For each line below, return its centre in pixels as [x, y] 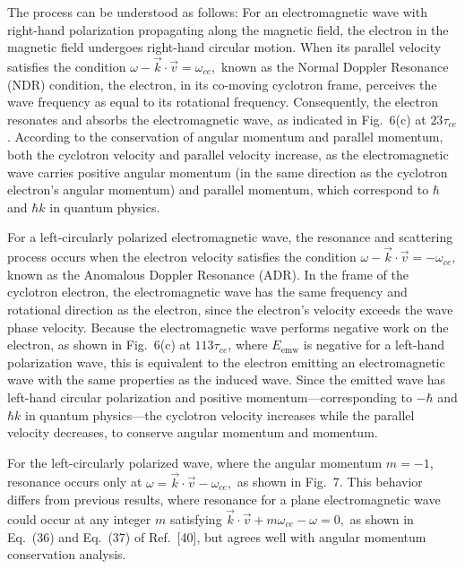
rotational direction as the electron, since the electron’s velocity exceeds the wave [230, 309]
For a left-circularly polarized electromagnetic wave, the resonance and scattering [230, 237]
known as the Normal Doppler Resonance [335, 66]
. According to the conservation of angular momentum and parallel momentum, [225, 137]
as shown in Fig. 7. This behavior [330, 482]
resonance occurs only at [75, 482]
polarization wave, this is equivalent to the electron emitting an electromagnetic [226, 362]
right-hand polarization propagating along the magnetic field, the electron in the [228, 29]
